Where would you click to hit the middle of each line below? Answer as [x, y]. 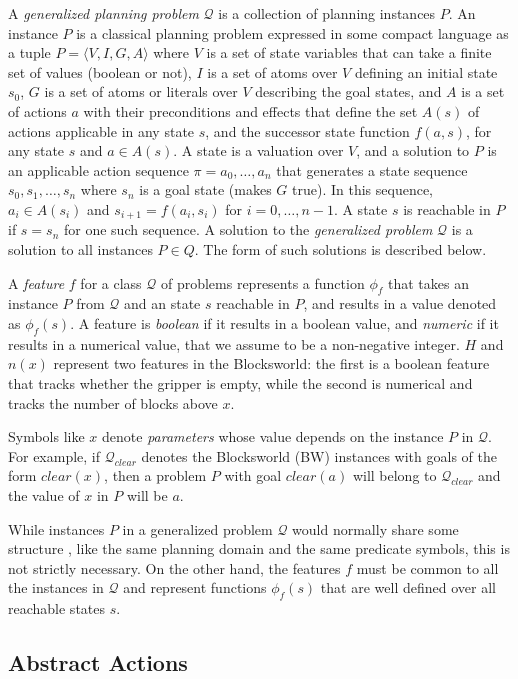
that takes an [428, 282]
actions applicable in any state [101, 130]
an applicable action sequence [98, 169]
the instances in [56, 587]
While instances [56, 528]
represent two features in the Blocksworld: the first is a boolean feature [271, 363]
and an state [162, 303]
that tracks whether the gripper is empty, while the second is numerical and [240, 382]
